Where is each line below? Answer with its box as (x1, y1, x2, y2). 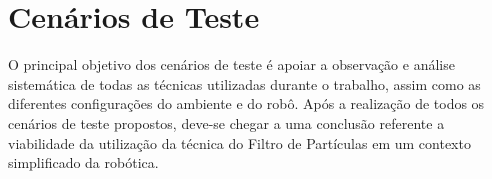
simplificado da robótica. (8, 152, 159, 173)
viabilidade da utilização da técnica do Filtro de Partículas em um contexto (8, 132, 471, 153)
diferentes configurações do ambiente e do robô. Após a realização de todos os (8, 93, 485, 114)
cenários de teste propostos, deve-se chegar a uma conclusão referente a (8, 112, 445, 133)
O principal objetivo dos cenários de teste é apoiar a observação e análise (8, 54, 455, 75)
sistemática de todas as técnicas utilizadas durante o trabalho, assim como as (8, 73, 481, 94)
